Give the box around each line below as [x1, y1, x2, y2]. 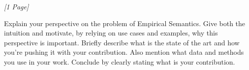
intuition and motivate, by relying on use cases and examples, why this [4, 28, 218, 38]
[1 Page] [4, 1, 29, 11]
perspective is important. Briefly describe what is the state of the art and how [4, 37, 240, 47]
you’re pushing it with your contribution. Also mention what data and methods [4, 47, 244, 57]
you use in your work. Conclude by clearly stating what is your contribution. [4, 56, 235, 67]
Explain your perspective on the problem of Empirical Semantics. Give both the [4, 18, 246, 28]
